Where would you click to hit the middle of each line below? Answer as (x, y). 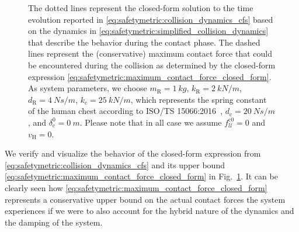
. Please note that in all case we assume (151, 122)
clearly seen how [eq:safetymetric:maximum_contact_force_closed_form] (136, 187)
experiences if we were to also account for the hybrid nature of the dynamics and (149, 211)
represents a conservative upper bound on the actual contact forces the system (145, 199)
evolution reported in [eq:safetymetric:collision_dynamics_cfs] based (151, 19)
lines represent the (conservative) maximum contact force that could (150, 53)
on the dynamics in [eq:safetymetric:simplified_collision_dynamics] (148, 31)
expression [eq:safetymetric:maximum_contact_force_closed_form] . (150, 76)
